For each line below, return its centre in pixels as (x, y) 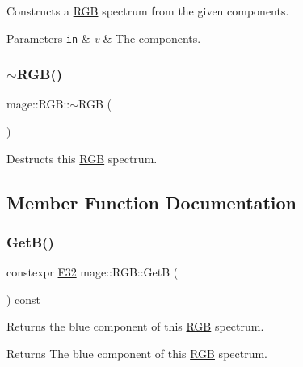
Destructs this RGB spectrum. (82, 158)
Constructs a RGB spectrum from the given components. (148, 11)
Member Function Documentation (152, 202)
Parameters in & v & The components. (104, 38)
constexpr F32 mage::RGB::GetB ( (93, 272)
